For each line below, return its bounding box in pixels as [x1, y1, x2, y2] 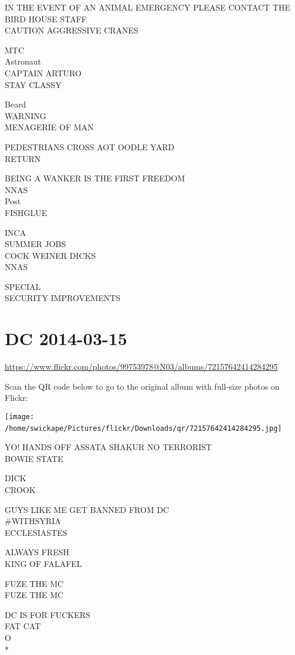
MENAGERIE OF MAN [5, 121, 94, 133]
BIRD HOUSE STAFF [5, 12, 87, 25]
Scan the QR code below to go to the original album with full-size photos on [5, 380, 280, 392]
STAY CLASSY [5, 78, 62, 90]
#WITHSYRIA [5, 515, 61, 527]
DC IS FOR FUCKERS [5, 608, 90, 620]
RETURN [5, 152, 41, 164]
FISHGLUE [5, 206, 48, 218]
